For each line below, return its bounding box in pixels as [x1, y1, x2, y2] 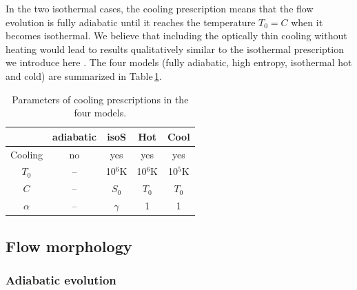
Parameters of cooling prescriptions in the [12, 92, 189, 106]
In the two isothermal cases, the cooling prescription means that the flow [6, 1, 314, 15]
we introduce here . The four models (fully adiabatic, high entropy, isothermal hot [6, 55, 352, 70]
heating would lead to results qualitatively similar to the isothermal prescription [6, 41, 344, 56]
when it [291, 14, 323, 29]
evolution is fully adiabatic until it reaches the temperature [6, 14, 256, 29]
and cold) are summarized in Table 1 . [6, 68, 162, 83]
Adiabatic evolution [6, 271, 116, 288]
